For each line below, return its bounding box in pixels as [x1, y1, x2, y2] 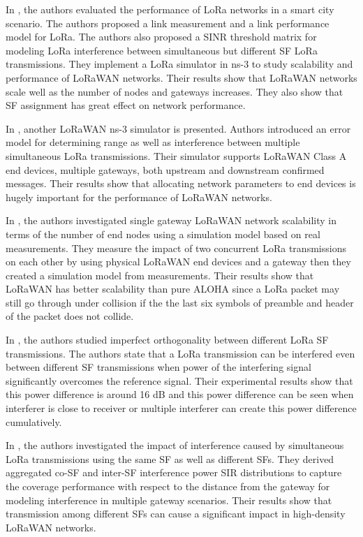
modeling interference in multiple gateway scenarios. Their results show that [6, 492, 332, 507]
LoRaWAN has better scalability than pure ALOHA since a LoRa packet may [6, 281, 340, 296]
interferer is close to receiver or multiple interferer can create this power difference [6, 401, 357, 415]
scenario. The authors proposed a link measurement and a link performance [6, 15, 329, 30]
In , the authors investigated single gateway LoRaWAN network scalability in [6, 213, 337, 228]
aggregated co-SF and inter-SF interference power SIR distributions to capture [6, 465, 342, 480]
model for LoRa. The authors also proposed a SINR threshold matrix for [6, 29, 317, 44]
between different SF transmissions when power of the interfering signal [6, 360, 311, 374]
